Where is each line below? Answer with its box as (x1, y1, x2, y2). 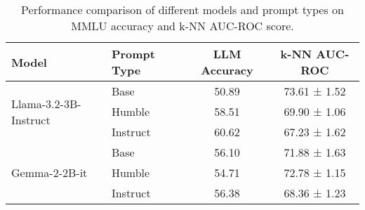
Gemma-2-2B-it (11, 164, 88, 181)
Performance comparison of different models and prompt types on (21, 1, 344, 18)
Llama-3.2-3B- (11, 95, 81, 112)
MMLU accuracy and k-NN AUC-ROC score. (71, 18, 294, 34)
